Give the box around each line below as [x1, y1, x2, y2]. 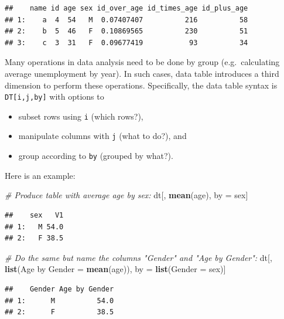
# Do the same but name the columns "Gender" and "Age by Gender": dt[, [5, 251, 272, 263]
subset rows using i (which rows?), [18, 110, 143, 122]
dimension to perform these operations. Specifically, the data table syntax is [5, 79, 278, 91]
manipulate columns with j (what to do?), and [18, 130, 187, 142]
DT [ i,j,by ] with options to [5, 90, 104, 103]
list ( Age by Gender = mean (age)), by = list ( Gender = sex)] [5, 263, 226, 275]
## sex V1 [5, 211, 64, 219]
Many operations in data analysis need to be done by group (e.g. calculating [5, 56, 280, 68]
